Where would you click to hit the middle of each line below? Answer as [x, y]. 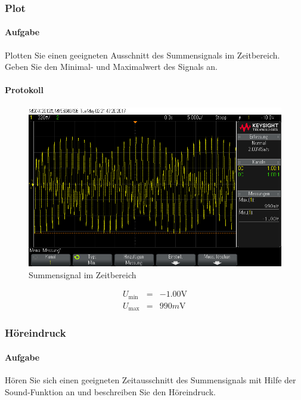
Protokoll [24, 90]
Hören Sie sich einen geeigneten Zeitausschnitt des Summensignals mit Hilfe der [150, 380]
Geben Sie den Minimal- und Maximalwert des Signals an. [111, 67]
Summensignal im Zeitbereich [83, 274]
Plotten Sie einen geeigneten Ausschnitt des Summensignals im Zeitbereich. [142, 55]
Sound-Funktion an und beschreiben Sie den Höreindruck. [110, 391]
